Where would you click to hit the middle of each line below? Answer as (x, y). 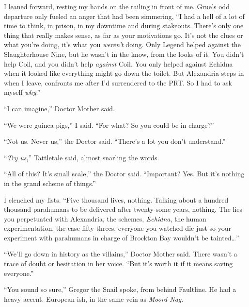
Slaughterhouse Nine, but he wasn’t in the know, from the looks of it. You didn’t (124, 54)
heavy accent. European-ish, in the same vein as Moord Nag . (94, 298)
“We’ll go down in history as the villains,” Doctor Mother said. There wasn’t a (121, 254)
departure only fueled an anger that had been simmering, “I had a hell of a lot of (124, 16)
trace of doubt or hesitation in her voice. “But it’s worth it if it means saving (118, 264)
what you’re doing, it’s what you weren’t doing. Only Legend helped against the (122, 44)
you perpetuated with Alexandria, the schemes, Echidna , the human (105, 218)
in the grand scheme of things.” (50, 183)
